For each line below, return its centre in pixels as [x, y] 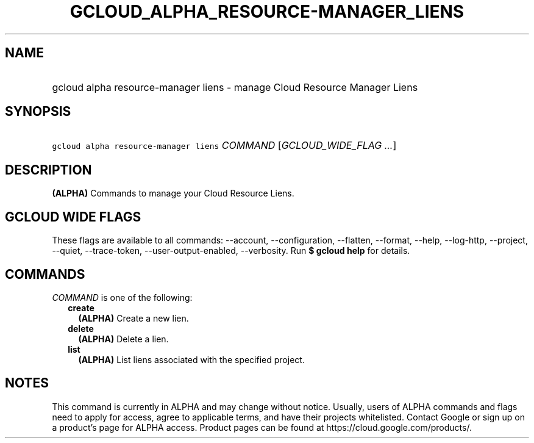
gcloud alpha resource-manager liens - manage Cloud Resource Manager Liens [235, 87]
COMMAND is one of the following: [122, 297]
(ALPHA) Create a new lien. [133, 318]
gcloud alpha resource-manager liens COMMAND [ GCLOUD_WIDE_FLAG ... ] [224, 146]
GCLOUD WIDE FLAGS [73, 217]
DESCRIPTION [48, 170]
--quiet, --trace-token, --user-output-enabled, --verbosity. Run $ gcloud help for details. [231, 251]
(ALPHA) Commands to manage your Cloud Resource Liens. [173, 193]
